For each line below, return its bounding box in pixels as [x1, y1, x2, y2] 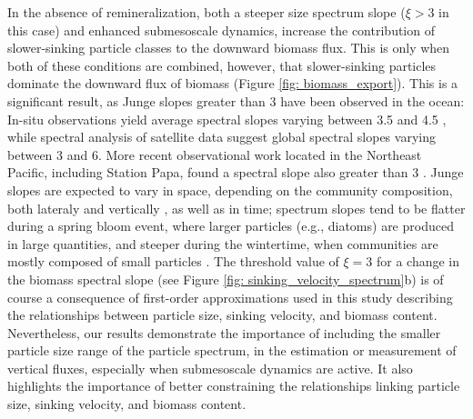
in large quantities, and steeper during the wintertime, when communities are [7, 234, 438, 253]
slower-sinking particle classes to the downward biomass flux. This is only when [7, 38, 450, 57]
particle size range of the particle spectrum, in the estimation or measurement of [7, 341, 457, 360]
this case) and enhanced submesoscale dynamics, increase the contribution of [7, 20, 435, 39]
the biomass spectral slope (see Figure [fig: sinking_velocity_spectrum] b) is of [7, 269, 444, 288]
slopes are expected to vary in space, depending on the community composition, [7, 180, 453, 199]
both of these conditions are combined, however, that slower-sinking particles [7, 55, 437, 75]
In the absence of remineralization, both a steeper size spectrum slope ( [7, 3, 406, 21]
